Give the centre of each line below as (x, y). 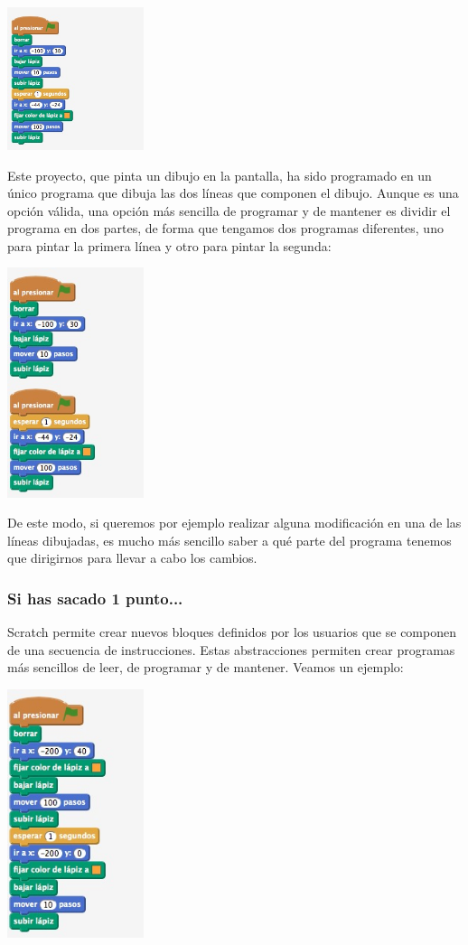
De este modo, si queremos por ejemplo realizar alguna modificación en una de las (234, 523)
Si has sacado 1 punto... (95, 598)
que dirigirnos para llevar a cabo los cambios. (132, 558)
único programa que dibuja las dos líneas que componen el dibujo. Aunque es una (233, 193)
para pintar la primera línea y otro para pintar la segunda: (169, 245)
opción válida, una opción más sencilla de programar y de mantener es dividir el (229, 210)
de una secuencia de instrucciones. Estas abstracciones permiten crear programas (231, 649)
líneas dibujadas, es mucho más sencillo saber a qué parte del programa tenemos (229, 540)
